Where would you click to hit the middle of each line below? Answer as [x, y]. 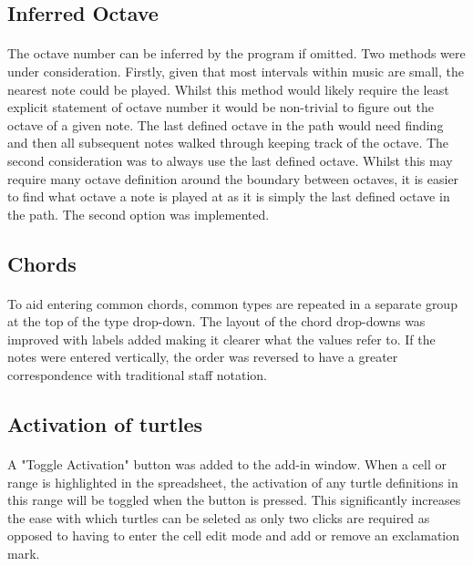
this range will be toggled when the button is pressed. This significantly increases [234, 500]
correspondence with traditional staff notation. [137, 375]
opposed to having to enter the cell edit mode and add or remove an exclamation [234, 535]
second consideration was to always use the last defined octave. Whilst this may [230, 160]
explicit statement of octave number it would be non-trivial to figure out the [221, 107]
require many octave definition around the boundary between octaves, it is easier [233, 178]
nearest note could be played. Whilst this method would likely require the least [228, 89]
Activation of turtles [105, 424]
